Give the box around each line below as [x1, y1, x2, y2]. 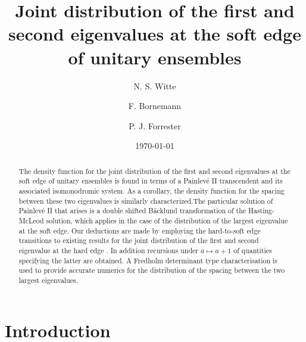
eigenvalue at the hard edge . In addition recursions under [18, 245, 198, 255]
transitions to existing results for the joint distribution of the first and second [18, 235, 259, 245]
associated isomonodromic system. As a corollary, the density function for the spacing [18, 185, 285, 195]
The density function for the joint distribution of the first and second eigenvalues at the [18, 166, 291, 176]
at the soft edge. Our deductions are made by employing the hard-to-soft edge [18, 225, 261, 235]
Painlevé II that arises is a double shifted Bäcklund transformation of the [18, 206, 246, 216]
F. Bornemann [128, 100, 182, 112]
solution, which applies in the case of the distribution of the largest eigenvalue [46, 215, 288, 225]
